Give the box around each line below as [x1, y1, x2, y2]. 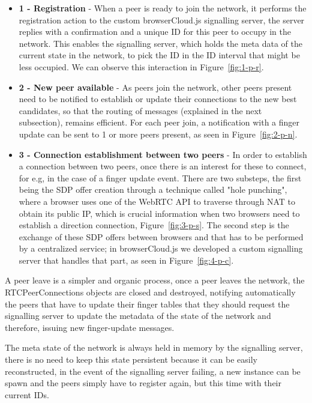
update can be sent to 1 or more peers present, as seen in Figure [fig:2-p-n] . [19, 127, 298, 140]
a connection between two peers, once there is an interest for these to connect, [19, 160, 307, 172]
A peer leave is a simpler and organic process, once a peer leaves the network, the [5, 274, 305, 286]
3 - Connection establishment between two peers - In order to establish [19, 148, 307, 160]
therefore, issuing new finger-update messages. [5, 321, 175, 333]
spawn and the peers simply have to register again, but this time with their [5, 377, 281, 389]
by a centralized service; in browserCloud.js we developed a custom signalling [19, 242, 303, 255]
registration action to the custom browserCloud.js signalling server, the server [19, 13, 305, 26]
